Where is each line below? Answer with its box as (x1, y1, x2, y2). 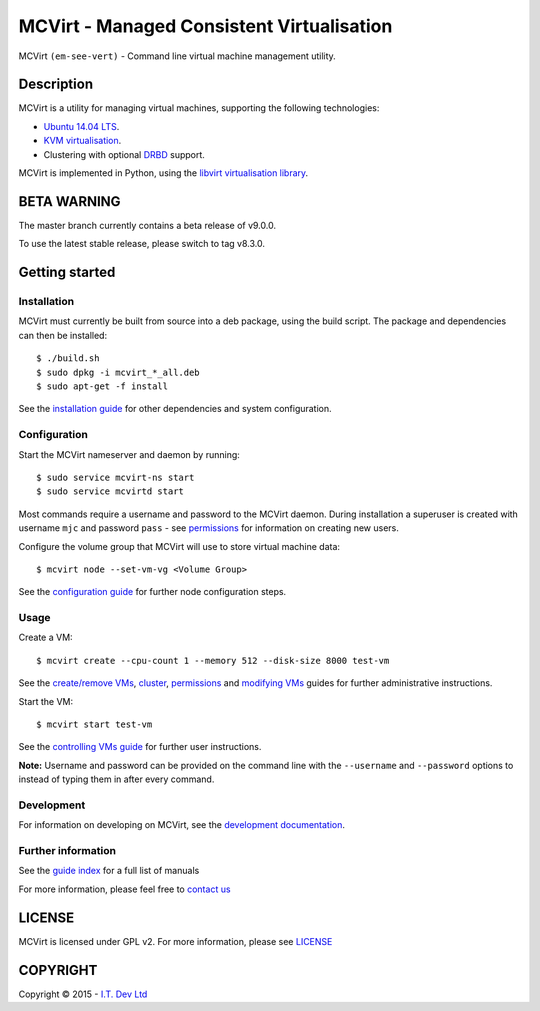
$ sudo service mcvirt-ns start (36, 471, 195, 483)
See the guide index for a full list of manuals (18, 865, 200, 877)
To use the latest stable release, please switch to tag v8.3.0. (18, 238, 265, 250)
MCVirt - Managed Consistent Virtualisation (18, 15, 393, 37)
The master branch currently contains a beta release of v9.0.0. (18, 219, 277, 231)
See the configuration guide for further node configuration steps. (18, 586, 287, 598)
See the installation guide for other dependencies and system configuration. (18, 403, 332, 415)
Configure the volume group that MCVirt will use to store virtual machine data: (18, 540, 340, 552)
